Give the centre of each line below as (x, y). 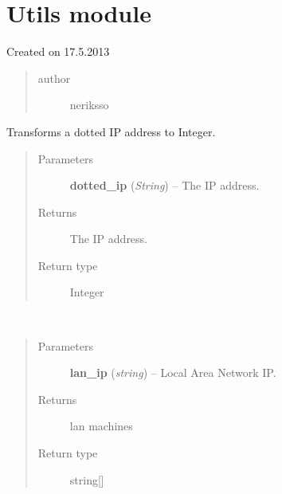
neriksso (89, 105)
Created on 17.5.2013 (58, 51)
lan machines (101, 426)
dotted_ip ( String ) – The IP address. (164, 185)
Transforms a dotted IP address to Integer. (111, 131)
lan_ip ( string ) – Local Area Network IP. (173, 372)
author (54, 78)
